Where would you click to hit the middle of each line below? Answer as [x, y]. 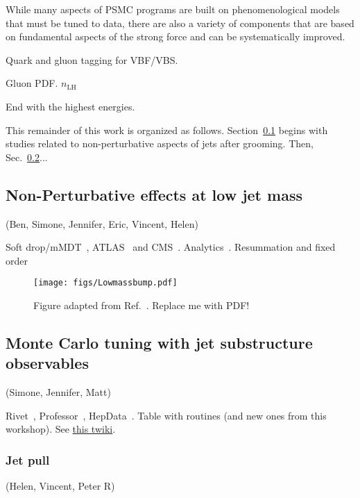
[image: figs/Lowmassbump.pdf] [105, 283]
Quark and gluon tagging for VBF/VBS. [92, 59]
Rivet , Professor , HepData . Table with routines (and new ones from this [166, 415]
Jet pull [28, 459]
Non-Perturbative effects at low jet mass [154, 194]
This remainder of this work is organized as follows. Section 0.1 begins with [167, 130]
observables [47, 363]
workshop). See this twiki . [61, 429]
